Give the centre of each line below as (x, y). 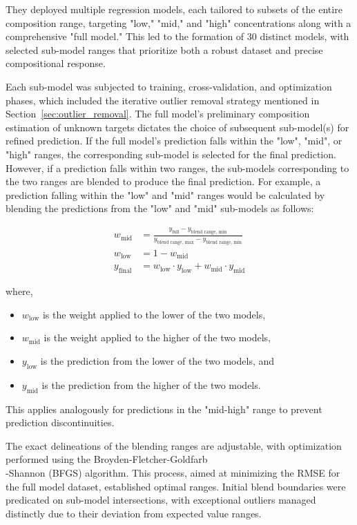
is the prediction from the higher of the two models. (151, 384)
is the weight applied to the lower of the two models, (154, 314)
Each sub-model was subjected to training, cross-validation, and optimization (169, 86)
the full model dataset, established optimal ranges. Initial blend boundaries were (176, 486)
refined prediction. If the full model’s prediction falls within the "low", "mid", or (174, 141)
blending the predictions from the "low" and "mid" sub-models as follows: (160, 208)
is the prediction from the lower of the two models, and (157, 361)
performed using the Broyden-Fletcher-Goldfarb (107, 459)
